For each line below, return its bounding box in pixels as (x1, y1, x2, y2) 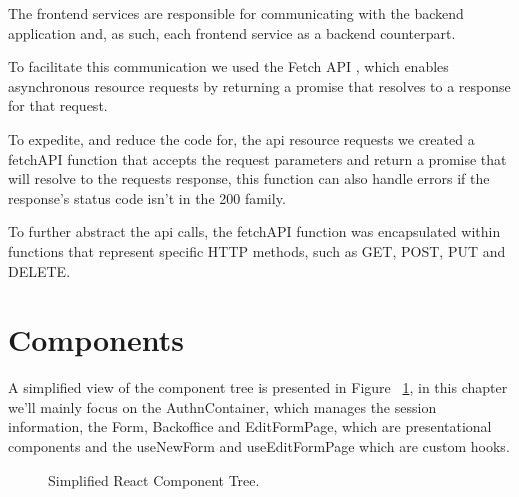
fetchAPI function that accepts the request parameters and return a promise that (8, 148, 507, 169)
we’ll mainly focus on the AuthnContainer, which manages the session (8, 396, 437, 417)
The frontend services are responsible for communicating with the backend (8, 3, 464, 23)
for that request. (8, 95, 108, 116)
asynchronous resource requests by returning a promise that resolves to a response (8, 75, 511, 96)
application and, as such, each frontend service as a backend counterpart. (8, 22, 456, 43)
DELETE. (8, 260, 71, 281)
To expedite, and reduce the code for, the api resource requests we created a (8, 128, 475, 149)
